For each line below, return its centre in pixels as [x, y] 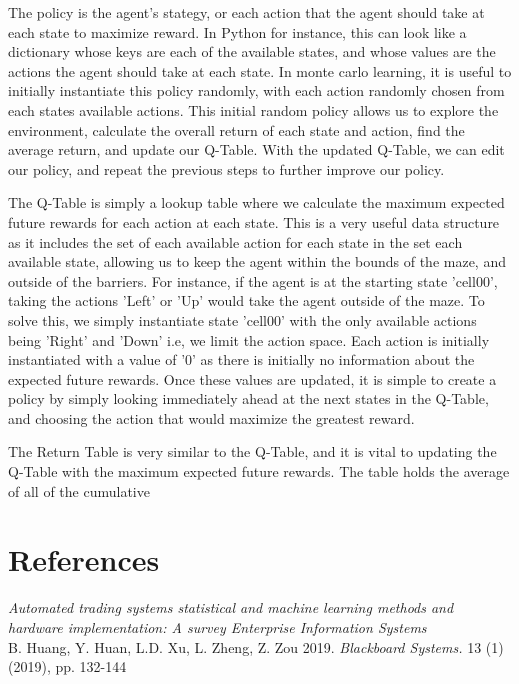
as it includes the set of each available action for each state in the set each [235, 241]
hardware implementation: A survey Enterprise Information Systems [217, 626]
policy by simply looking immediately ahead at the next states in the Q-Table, [248, 398]
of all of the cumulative [79, 490]
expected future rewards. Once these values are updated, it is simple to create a [252, 378]
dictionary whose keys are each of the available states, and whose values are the [252, 51]
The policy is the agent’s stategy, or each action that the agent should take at [246, 12]
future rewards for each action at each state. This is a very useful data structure [254, 221]
